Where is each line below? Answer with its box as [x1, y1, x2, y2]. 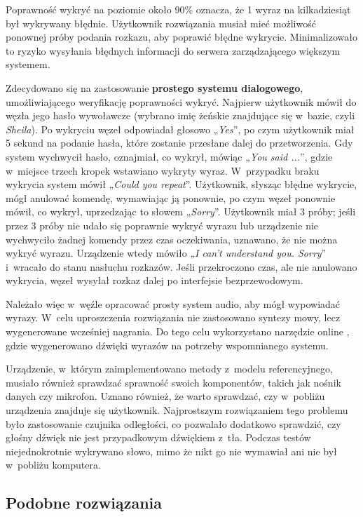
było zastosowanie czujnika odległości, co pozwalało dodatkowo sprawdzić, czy [6, 416, 341, 431]
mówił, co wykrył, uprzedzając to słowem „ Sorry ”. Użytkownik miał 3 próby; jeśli [6, 204, 356, 219]
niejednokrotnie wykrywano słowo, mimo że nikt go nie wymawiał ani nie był [6, 443, 337, 458]
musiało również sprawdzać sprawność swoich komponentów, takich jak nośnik [6, 375, 341, 389]
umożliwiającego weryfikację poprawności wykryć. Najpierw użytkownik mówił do [6, 94, 357, 109]
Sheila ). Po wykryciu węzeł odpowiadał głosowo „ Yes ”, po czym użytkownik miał [6, 121, 355, 136]
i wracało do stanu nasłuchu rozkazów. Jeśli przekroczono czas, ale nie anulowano [6, 259, 357, 274]
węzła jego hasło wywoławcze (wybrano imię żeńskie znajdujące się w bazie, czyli [6, 108, 355, 123]
